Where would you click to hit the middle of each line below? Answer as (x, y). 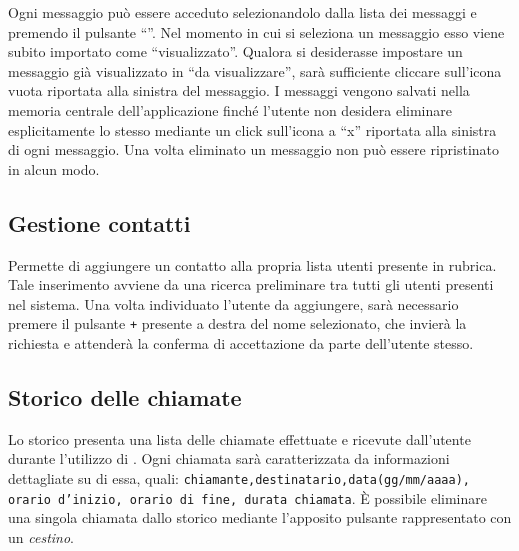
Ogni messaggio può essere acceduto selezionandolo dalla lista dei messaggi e (242, 12)
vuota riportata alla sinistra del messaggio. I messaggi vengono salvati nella (239, 90)
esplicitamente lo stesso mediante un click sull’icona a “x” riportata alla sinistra (252, 129)
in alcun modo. (54, 168)
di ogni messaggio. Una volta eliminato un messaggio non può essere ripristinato (254, 149)
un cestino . (41, 536)
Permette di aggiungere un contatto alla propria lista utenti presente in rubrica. (252, 264)
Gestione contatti (99, 222)
